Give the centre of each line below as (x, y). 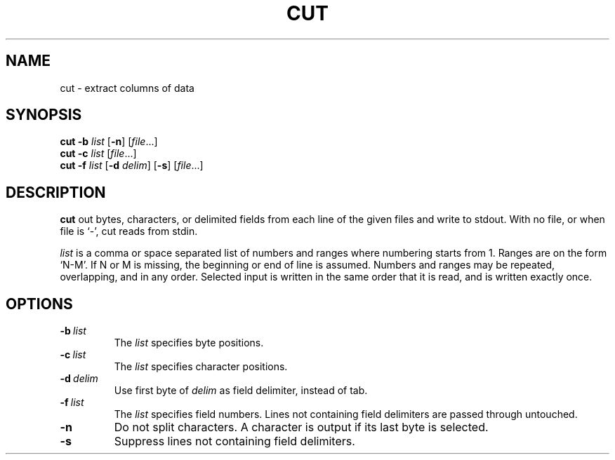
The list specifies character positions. (201, 367)
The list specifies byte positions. (189, 343)
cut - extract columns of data (127, 88)
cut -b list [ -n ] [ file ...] (109, 142)
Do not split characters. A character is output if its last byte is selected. (301, 427)
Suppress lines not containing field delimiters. (234, 441)
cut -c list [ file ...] (98, 154)
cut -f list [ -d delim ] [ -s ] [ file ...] (132, 165)
